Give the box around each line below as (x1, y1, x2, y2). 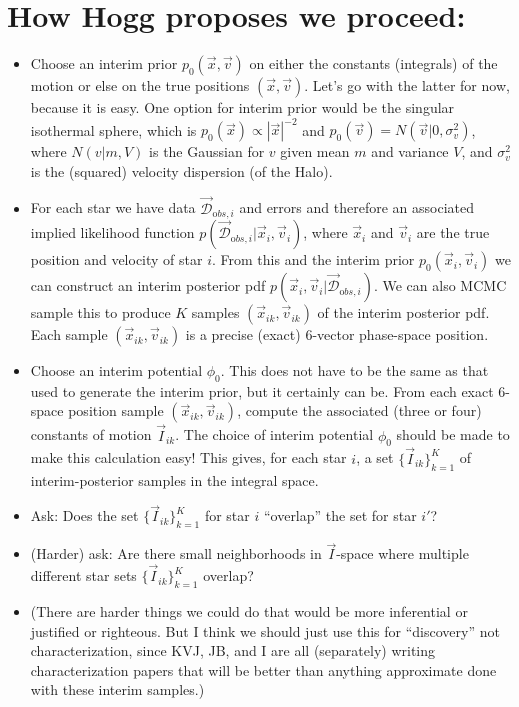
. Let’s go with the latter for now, (304, 75, 510, 96)
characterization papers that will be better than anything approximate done (30, 659, 497, 680)
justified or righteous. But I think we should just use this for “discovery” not (30, 620, 500, 641)
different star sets (30, 565, 137, 586)
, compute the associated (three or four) (237, 400, 482, 421)
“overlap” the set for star (263, 505, 417, 526)
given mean (280, 141, 350, 162)
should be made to (396, 424, 510, 445)
